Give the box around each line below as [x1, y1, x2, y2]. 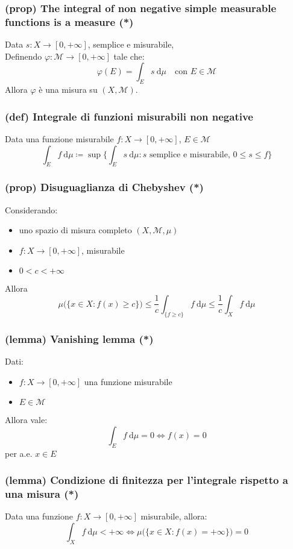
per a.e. [5, 447, 33, 459]
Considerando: [5, 203, 58, 216]
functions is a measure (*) [5, 14, 134, 29]
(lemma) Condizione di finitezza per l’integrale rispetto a [5, 472, 288, 488]
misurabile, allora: [140, 510, 207, 522]
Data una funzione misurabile [5, 132, 114, 145]
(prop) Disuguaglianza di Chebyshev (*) [5, 180, 204, 195]
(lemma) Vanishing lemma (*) [5, 331, 154, 346]
